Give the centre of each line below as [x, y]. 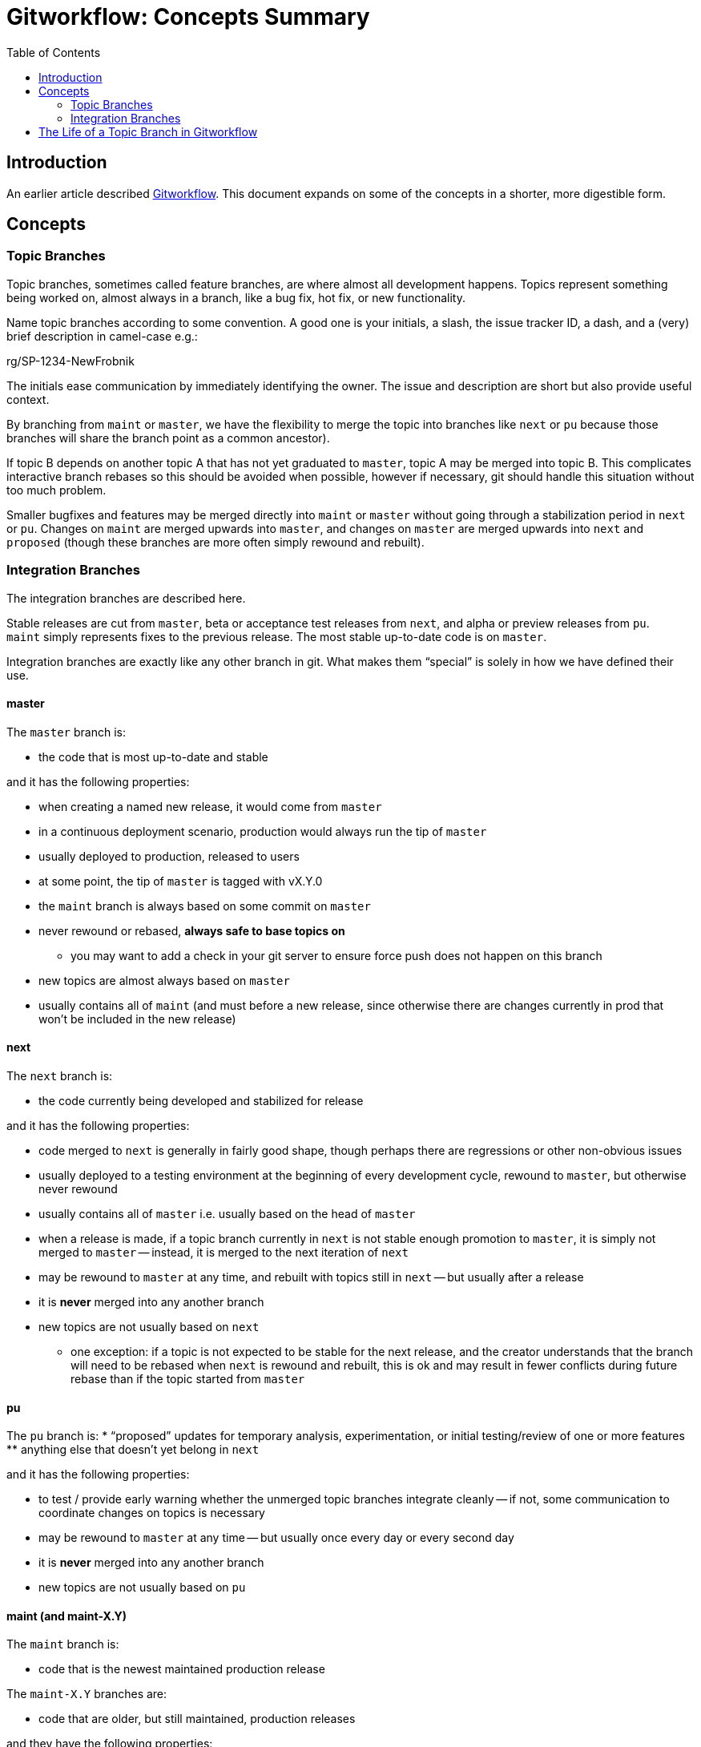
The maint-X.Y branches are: [87, 1694]
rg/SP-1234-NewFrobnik [71, 361]
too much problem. [56, 490]
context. [28, 399]
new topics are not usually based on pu [142, 1588]
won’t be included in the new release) [137, 1019]
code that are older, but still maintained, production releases [197, 1719]
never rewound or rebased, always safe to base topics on [192, 930]
